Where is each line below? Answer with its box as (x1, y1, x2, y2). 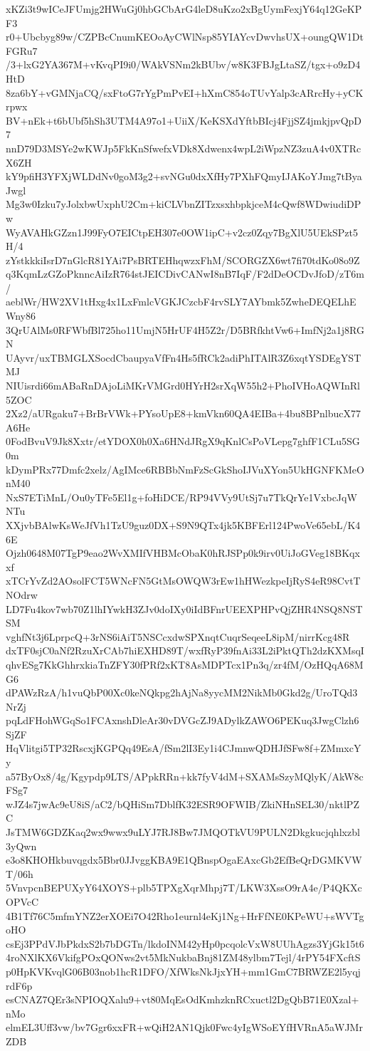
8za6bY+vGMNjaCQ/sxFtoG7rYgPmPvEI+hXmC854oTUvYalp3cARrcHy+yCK (6, 85, 364, 100)
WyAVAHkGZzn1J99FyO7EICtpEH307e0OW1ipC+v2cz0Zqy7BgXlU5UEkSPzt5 (6, 224, 359, 239)
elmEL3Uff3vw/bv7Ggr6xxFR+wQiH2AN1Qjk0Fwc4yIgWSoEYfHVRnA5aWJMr (6, 1020, 363, 1035)
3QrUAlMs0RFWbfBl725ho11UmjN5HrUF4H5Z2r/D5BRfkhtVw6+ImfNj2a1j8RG (6, 322, 364, 337)
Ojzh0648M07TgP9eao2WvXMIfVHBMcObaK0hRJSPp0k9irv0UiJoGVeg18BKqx (6, 545, 360, 560)
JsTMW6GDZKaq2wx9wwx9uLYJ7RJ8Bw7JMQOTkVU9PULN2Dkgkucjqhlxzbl (6, 825, 360, 840)
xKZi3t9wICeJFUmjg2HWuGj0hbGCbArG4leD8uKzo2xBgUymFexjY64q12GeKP (6, 1, 362, 16)
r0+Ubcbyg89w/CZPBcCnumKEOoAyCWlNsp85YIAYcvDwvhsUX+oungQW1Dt (6, 29, 364, 44)
